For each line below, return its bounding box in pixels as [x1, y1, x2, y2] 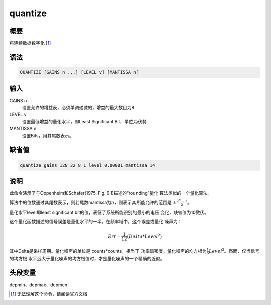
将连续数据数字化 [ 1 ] [9, 40, 51, 46]
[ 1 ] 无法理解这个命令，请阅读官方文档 [11, 291, 88, 297]
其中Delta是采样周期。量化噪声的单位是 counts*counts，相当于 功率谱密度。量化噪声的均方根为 [9, 248, 207, 254]
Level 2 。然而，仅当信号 [208, 247, 260, 254]
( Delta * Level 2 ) [127, 232, 162, 239]
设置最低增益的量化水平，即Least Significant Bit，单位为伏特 [22, 118, 147, 124]
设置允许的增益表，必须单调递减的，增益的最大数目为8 [22, 104, 135, 110]
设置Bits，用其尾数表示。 [22, 132, 74, 138]
